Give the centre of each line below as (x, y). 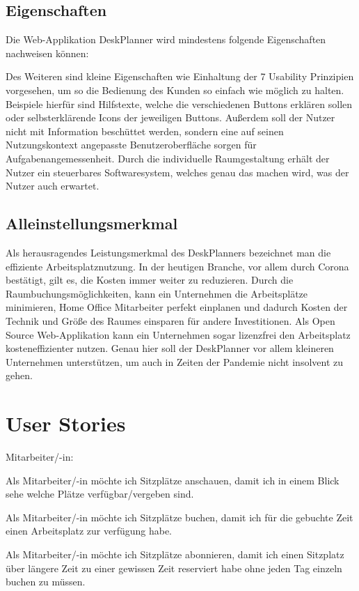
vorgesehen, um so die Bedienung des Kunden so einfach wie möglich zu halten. (175, 90)
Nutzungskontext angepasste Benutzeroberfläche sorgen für (131, 145)
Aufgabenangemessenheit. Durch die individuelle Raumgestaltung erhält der (168, 158)
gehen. (19, 375)
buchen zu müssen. (46, 582)
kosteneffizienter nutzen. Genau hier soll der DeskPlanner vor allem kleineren (170, 348)
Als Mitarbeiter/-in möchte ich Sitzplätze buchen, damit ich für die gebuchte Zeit (179, 517)
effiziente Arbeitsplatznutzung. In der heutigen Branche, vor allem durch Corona (177, 266)
